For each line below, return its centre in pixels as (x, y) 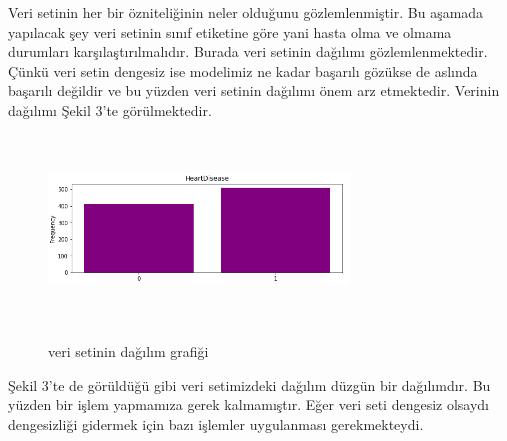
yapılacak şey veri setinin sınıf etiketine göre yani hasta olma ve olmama (230, 31)
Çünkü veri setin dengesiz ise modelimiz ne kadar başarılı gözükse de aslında (243, 70)
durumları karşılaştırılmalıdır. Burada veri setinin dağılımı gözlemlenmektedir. (248, 51)
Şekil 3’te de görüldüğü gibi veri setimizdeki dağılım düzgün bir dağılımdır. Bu (249, 384)
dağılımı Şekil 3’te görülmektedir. (110, 109)
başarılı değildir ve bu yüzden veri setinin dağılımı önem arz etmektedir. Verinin (254, 90)
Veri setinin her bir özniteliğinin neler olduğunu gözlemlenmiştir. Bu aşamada (246, 12)
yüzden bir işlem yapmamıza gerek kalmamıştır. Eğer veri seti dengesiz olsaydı (249, 404)
